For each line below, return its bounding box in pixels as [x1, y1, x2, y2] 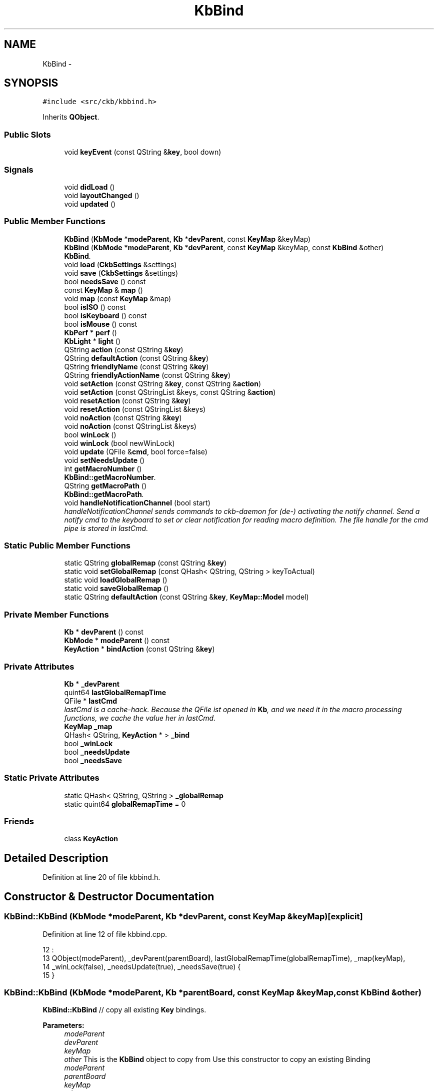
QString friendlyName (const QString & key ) [64, 362, 209, 371]
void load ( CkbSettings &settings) [64, 260, 177, 269]
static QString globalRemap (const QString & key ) [64, 559, 227, 568]
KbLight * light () [64, 336, 121, 345]
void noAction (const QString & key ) [64, 413, 182, 422]
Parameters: [42, 1021, 84, 1030]
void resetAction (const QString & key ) [64, 396, 191, 405]
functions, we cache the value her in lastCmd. [64, 713, 216, 722]
